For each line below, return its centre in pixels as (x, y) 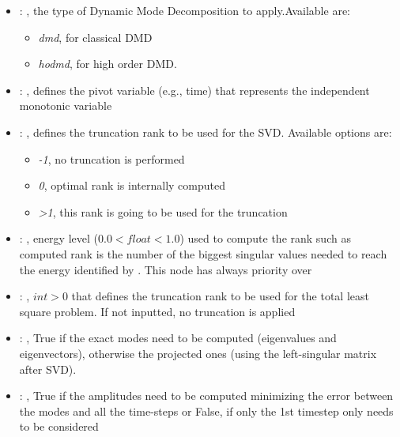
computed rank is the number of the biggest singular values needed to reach (203, 253)
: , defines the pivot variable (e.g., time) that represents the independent (194, 90)
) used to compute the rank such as (265, 238)
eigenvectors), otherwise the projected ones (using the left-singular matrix (198, 353)
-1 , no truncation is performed (111, 158)
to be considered (59, 426)
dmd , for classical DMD (95, 37)
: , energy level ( (58, 238)
